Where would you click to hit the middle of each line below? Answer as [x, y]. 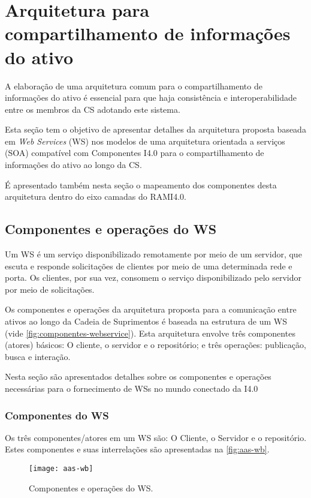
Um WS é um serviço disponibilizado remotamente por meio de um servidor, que [153, 254]
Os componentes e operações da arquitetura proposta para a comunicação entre [151, 309]
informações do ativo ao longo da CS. [73, 165]
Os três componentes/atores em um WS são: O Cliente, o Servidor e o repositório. [156, 437]
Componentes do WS [57, 415]
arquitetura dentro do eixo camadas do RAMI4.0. [96, 196]
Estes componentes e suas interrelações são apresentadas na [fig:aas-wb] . [137, 449]
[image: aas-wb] [61, 468]
